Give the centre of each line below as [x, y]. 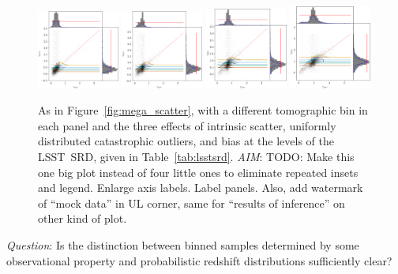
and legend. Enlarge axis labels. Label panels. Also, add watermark [201, 188]
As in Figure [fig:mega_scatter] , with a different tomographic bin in [203, 110]
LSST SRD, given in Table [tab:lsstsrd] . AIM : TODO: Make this [196, 157]
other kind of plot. [83, 218]
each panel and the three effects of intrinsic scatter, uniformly [187, 125]
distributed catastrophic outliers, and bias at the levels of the [186, 141]
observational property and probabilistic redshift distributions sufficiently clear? [199, 260]
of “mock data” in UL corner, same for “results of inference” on [191, 203]
